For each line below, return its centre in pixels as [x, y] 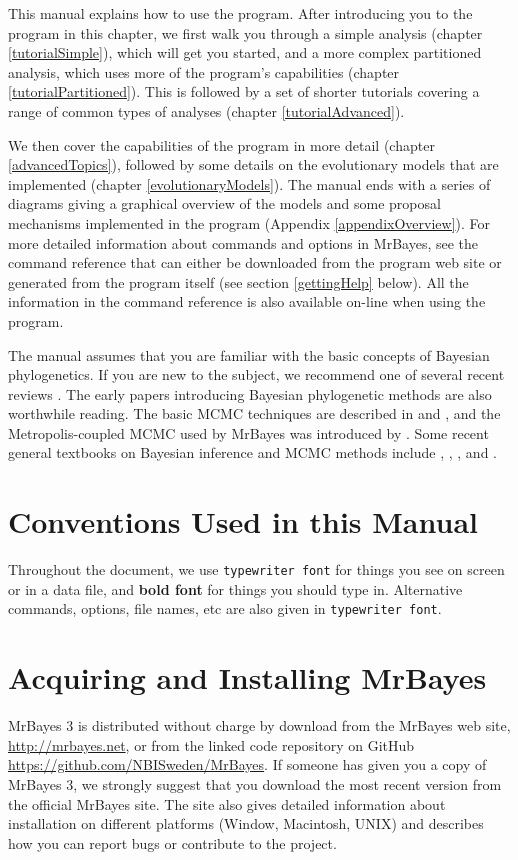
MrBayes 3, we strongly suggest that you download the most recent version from [255, 784]
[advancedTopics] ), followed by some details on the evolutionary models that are [253, 164]
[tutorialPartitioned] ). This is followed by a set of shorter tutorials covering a [244, 91]
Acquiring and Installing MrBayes [247, 677]
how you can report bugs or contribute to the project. [172, 842]
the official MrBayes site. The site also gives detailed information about [227, 803]
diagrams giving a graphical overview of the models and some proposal [224, 203]
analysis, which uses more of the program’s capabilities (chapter [204, 71]
